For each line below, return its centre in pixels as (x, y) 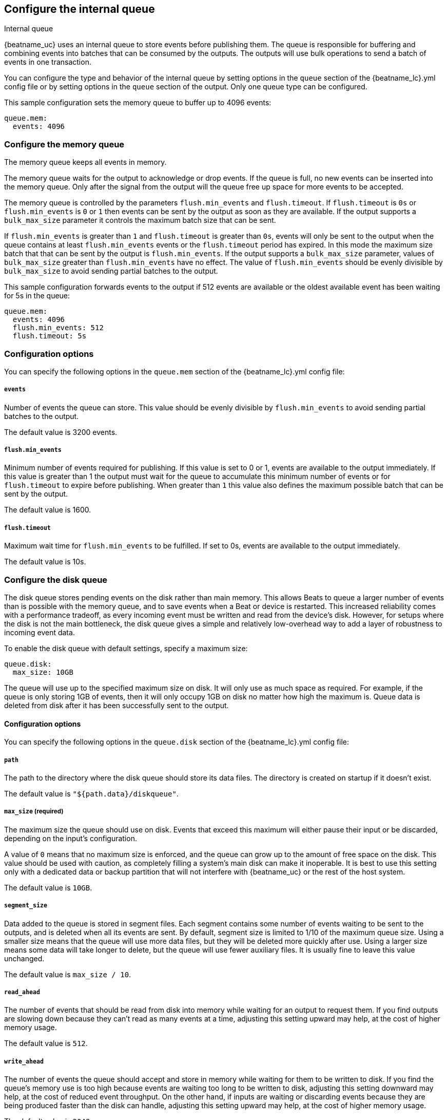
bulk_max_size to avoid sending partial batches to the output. (111, 271)
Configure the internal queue (80, 9)
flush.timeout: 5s (50, 336)
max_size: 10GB (43, 672)
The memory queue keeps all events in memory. (85, 162)
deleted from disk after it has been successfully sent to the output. (116, 706)
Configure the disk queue (56, 580)
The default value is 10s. (45, 562)
